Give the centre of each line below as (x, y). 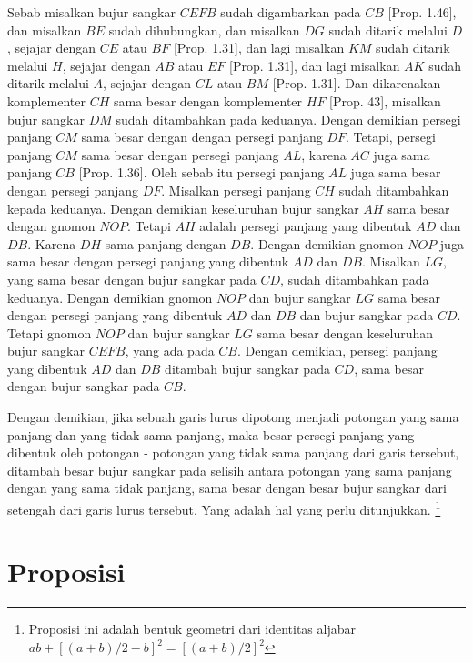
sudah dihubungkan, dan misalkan (204, 30)
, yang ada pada (170, 351)
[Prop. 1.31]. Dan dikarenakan (357, 83)
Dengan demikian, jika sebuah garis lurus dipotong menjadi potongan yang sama (233, 417)
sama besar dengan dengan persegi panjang (202, 137)
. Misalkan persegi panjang (236, 190)
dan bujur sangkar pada (367, 315)
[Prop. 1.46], (422, 12)
